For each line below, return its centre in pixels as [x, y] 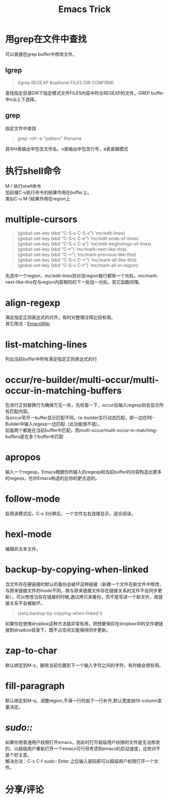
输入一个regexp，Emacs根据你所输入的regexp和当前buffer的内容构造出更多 [83, 472]
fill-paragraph [35, 686]
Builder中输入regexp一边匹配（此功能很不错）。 [54, 424]
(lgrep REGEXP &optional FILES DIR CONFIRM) [66, 82]
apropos [23, 457]
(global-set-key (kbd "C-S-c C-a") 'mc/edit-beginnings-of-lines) [84, 244]
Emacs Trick [84, 9]
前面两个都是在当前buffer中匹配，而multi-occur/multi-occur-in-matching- [81, 431]
